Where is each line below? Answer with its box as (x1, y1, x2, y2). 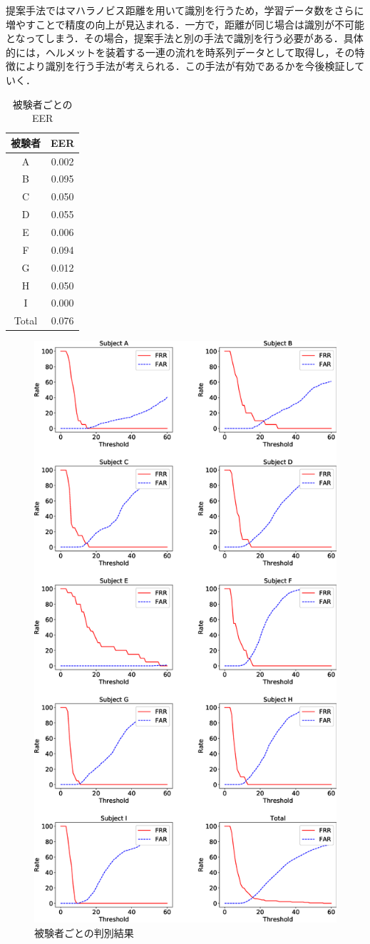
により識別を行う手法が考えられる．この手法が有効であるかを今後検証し (15, 58, 355, 73)
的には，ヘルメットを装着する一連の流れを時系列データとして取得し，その (6, 44, 355, 59)
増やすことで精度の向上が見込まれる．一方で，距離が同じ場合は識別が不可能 (6, 16, 365, 31)
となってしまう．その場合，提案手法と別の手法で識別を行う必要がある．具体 (6, 31, 364, 46)
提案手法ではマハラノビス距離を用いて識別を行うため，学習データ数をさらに (6, 3, 364, 17)
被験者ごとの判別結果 (34, 925, 134, 940)
